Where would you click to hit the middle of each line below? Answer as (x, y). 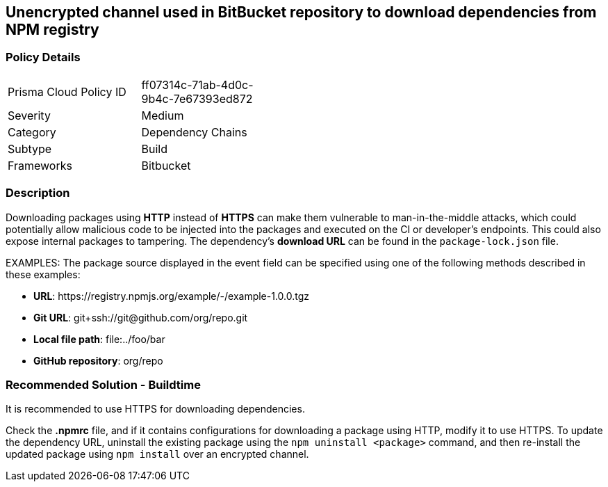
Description (38, 193)
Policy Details (43, 57)
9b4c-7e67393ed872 (197, 98)
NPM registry (52, 30)
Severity (29, 115)
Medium (163, 115)
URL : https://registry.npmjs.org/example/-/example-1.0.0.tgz (172, 296)
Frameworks (40, 165)
